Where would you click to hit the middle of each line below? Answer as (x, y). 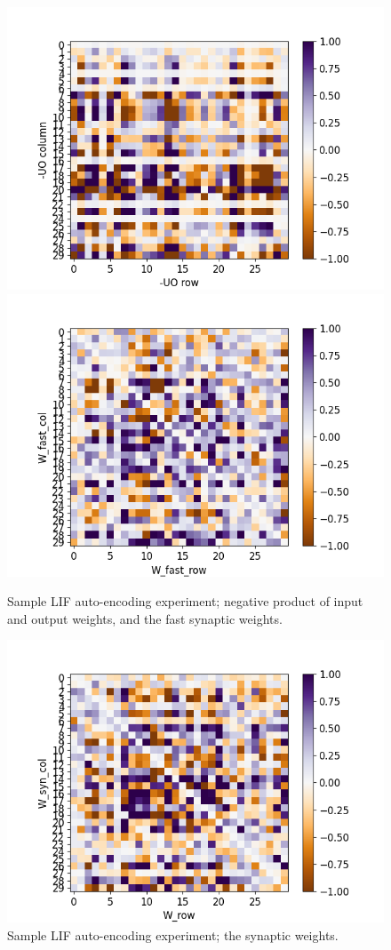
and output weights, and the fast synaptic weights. (145, 618)
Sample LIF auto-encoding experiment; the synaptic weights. (173, 934)
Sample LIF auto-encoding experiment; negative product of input (185, 601)
